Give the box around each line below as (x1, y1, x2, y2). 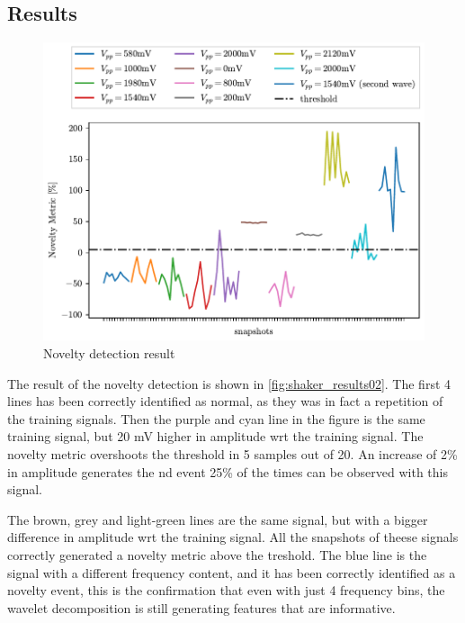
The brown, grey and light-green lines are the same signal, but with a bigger (7, 510, 428, 528)
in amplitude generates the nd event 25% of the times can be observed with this (7, 462, 448, 481)
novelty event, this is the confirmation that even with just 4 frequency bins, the (7, 581, 445, 600)
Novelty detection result (43, 343, 175, 362)
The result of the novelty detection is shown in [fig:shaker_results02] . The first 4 (7, 374, 452, 393)
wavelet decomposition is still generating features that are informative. (7, 598, 396, 617)
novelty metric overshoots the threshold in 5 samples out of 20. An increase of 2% (7, 444, 458, 463)
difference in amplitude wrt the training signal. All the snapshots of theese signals (7, 528, 459, 546)
